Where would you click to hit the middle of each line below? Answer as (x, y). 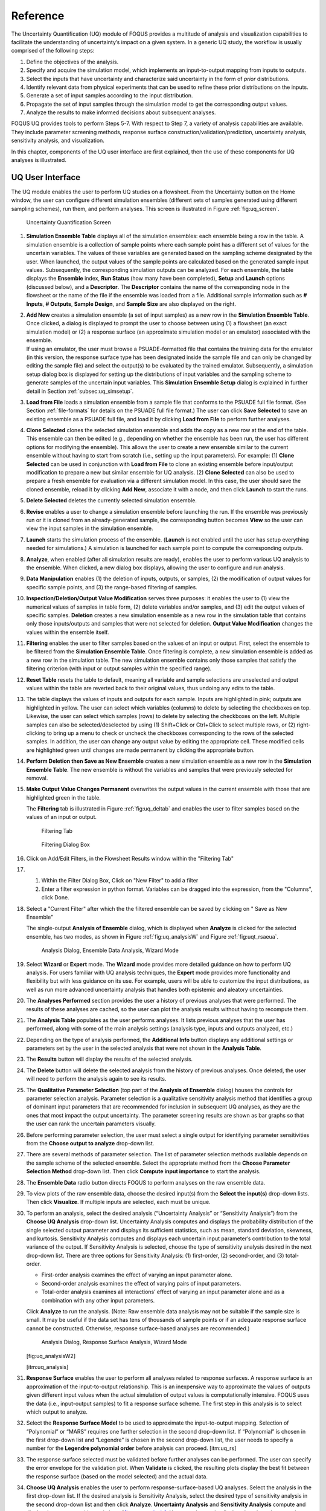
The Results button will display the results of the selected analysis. (110, 1059)
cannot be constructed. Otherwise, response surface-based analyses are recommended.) (138, 1328)
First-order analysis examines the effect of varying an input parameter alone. (137, 1275)
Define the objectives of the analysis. (72, 62)
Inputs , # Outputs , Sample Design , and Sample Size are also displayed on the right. (131, 304)
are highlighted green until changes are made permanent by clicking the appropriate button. (140, 750)
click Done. (55, 898)
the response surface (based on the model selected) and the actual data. (117, 1476)
